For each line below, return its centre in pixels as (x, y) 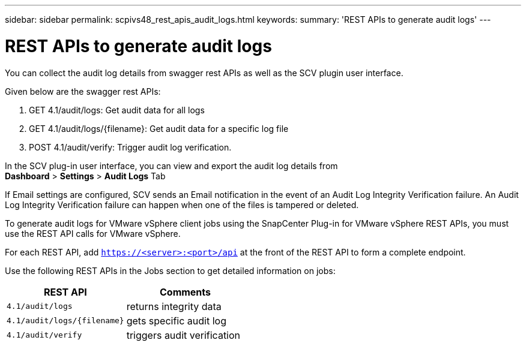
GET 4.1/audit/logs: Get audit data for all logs (117, 110)
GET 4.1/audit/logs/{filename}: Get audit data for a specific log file (159, 128)
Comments (185, 292)
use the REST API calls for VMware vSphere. (93, 233)
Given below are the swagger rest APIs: (83, 91)
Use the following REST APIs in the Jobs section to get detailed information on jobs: (170, 270)
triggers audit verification (183, 335)
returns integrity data (174, 306)
